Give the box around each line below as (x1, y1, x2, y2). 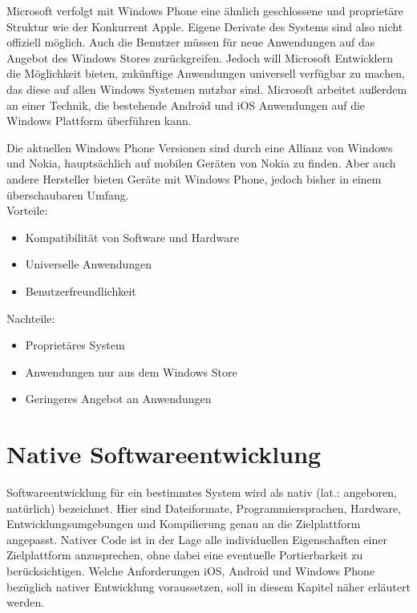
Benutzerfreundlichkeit (25, 282, 136, 299)
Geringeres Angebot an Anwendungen (25, 390, 212, 407)
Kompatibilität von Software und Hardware (25, 228, 239, 245)
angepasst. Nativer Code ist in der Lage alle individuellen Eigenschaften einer (6, 530, 387, 547)
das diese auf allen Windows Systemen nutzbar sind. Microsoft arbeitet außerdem (6, 80, 407, 97)
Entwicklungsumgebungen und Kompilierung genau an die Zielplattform (6, 515, 361, 532)
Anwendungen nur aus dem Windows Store (25, 363, 237, 380)
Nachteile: (6, 309, 55, 326)
